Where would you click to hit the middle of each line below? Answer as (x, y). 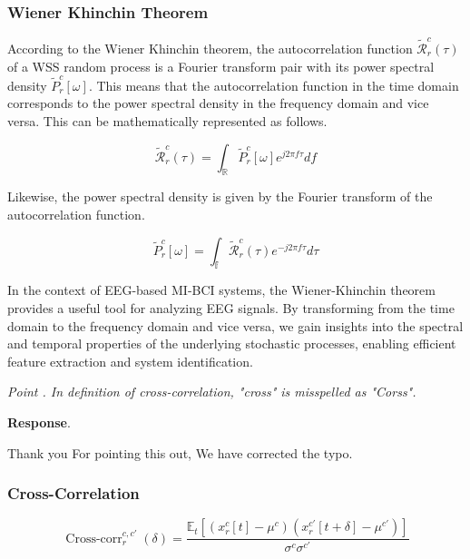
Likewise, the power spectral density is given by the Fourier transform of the (220, 196)
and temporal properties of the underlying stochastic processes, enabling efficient (232, 343)
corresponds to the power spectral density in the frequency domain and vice (218, 103)
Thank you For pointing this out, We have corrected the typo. (180, 452)
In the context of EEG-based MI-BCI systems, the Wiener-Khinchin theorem (221, 290)
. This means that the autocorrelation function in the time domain (274, 85)
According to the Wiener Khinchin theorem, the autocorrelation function (210, 48)
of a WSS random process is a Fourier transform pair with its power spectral (221, 66)
